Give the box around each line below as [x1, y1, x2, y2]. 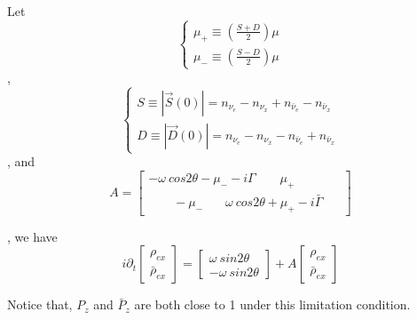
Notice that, [7, 295, 73, 314]
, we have [7, 227, 58, 245]
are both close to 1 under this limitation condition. [134, 295, 411, 314]
